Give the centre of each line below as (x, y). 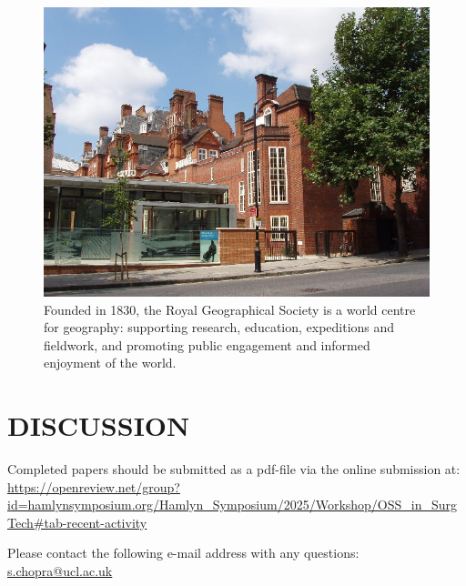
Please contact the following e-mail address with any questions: (183, 553)
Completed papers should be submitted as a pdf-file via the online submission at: (234, 469)
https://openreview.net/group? (94, 486)
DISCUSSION (99, 425)
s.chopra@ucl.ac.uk (60, 571)
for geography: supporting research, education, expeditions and (219, 327)
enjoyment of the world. (110, 363)
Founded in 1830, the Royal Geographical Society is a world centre (230, 309)
